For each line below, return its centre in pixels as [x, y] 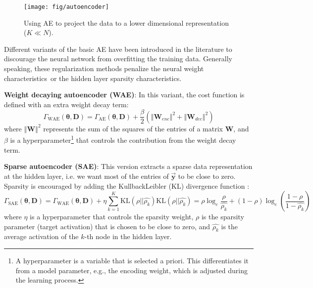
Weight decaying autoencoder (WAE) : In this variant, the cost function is [124, 95]
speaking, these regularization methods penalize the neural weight [104, 68]
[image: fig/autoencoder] [66, 7]
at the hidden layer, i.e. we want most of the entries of [86, 176]
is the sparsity [223, 217]
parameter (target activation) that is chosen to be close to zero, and [107, 226]
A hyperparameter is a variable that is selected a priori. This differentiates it [132, 261]
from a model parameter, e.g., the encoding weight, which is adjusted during [131, 270]
